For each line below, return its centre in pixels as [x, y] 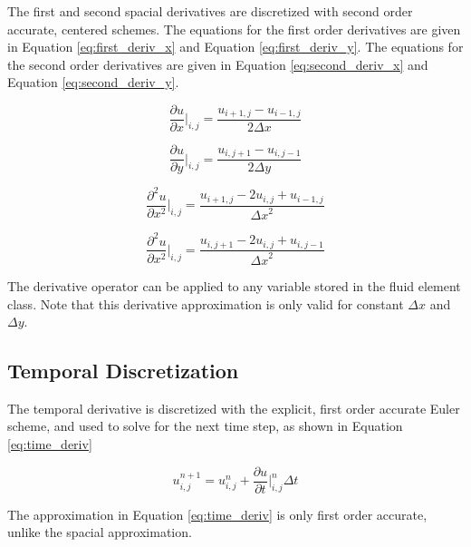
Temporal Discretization [123, 371]
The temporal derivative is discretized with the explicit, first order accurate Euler [234, 408]
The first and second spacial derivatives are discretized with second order [210, 11]
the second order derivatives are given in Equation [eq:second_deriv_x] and [218, 64]
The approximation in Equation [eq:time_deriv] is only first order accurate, [217, 514]
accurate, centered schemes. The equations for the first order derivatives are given [234, 29]
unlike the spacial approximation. [100, 532]
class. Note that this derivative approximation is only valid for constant [206, 303]
